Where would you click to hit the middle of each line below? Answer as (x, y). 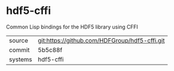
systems (21, 59)
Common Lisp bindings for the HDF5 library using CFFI (72, 27)
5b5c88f (50, 49)
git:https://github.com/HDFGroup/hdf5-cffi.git (101, 40)
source (18, 40)
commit (19, 49)
